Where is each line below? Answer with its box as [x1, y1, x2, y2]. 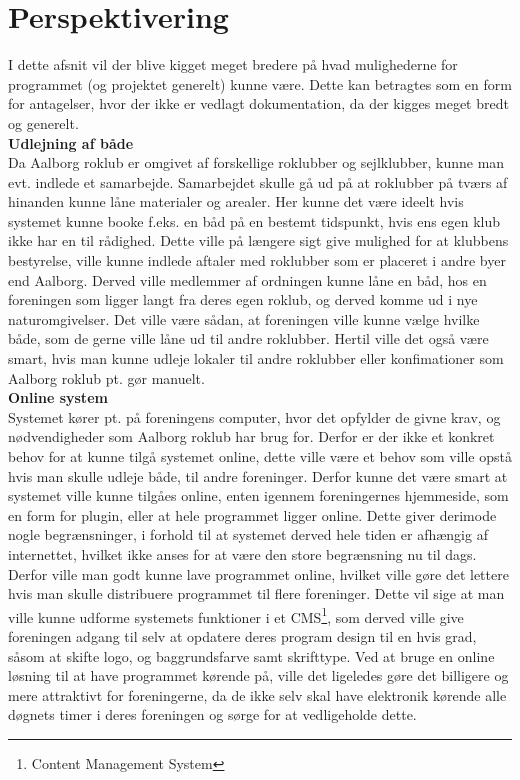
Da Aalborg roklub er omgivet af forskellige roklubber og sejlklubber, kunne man [8, 152, 505, 173]
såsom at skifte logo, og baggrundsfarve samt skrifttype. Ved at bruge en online [8, 645, 495, 666]
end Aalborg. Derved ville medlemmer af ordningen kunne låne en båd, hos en [8, 269, 487, 290]
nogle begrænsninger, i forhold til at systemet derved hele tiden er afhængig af [8, 524, 488, 545]
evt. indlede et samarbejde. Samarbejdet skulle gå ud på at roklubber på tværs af [8, 171, 508, 192]
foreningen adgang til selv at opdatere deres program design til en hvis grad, [8, 626, 477, 646]
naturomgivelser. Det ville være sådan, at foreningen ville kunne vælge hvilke [8, 308, 480, 329]
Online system [8, 387, 108, 408]
